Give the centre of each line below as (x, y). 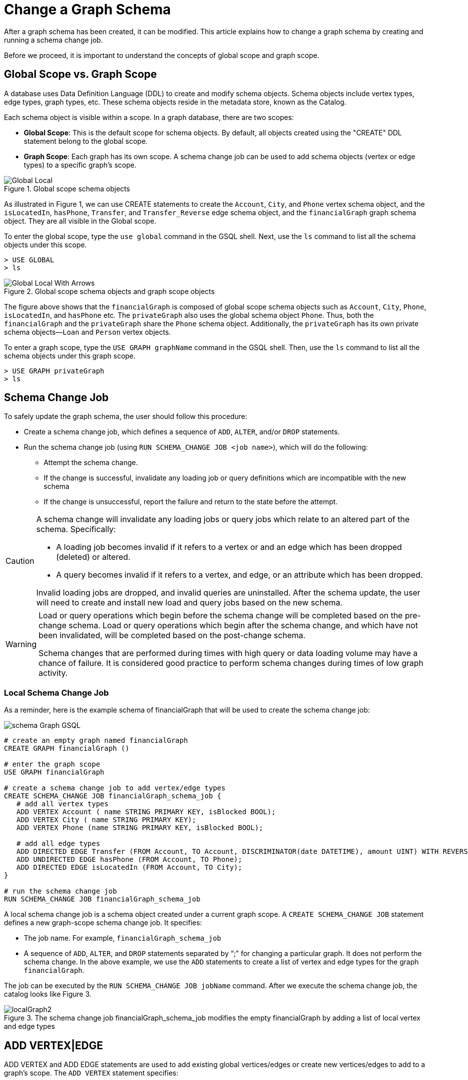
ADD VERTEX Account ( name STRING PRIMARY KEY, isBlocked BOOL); (146, 812)
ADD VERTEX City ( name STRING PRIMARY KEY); (106, 820)
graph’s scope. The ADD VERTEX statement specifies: (91, 1073)
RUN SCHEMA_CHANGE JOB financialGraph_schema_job (102, 899)
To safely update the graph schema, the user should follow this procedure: (126, 417)
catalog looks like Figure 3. (48, 994)
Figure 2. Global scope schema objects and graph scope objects (109, 291)
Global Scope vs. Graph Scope (81, 74)
